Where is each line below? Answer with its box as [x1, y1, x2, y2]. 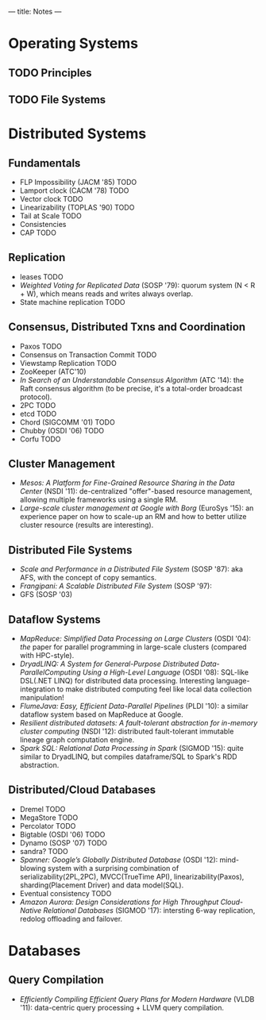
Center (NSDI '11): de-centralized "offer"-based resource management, [19, 487, 253, 496]
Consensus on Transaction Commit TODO [19, 349, 157, 360]
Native [19, 905, 42, 915]
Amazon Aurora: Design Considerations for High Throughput [19, 897, 219, 906]
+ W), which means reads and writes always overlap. [19, 289, 193, 298]
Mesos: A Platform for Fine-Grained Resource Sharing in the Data [19, 478, 236, 487]
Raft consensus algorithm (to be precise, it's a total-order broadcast [19, 383, 243, 393]
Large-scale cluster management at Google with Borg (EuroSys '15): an [19, 503, 254, 513]
